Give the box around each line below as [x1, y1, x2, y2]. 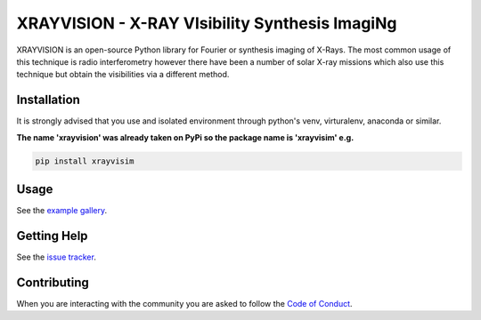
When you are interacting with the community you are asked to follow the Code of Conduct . [16, 298, 353, 308]
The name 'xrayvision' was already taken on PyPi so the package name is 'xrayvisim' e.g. [16, 132, 355, 142]
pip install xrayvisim [35, 156, 135, 166]
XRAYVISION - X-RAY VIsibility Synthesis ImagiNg [16, 13, 397, 33]
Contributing [16, 275, 89, 290]
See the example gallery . [16, 205, 108, 216]
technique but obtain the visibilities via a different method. [16, 69, 230, 80]
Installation [16, 92, 80, 108]
